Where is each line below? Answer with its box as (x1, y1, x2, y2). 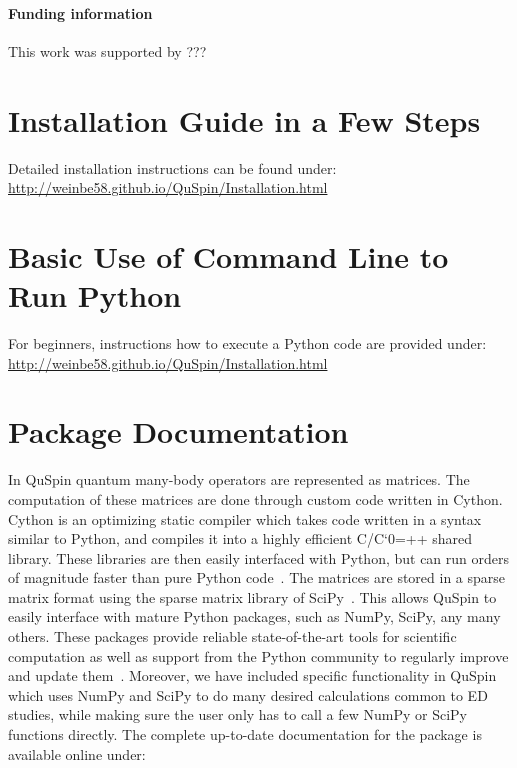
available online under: (8, 743, 146, 764)
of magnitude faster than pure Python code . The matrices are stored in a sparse (8, 567, 506, 588)
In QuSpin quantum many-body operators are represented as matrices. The (8, 469, 470, 490)
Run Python (8, 275, 182, 316)
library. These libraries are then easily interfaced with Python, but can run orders (8, 547, 510, 568)
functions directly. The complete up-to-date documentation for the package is (8, 724, 482, 745)
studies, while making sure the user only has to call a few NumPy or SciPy (8, 704, 467, 725)
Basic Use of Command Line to (8, 235, 449, 276)
